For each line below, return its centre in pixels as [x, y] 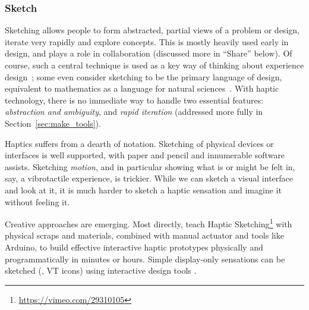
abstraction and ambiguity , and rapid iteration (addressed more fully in [134, 112]
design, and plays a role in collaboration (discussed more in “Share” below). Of [149, 53]
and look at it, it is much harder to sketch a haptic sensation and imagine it [143, 190]
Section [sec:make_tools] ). [53, 123]
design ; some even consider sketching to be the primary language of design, [144, 76]
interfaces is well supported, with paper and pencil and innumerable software [145, 155]
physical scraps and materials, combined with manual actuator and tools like [144, 235]
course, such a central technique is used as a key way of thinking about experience [154, 65]
